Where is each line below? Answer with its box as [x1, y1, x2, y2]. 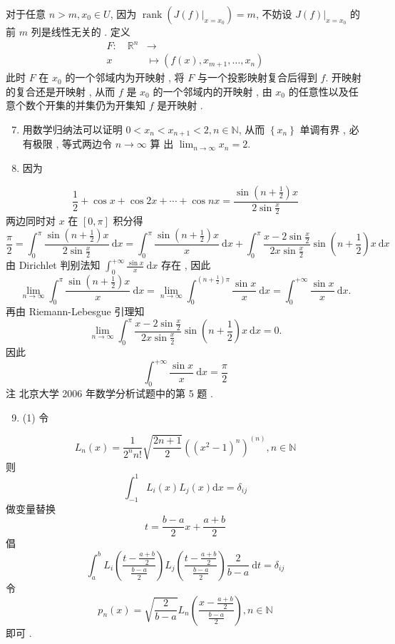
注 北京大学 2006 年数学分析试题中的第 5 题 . [6, 386, 213, 401]
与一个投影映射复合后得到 [197, 70, 317, 85]
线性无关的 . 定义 [51, 24, 130, 39]
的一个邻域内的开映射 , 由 [153, 83, 272, 98]
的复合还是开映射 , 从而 [6, 83, 116, 98]
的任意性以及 [288, 83, 349, 98]
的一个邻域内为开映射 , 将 [65, 70, 185, 85]
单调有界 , [299, 121, 346, 136]
